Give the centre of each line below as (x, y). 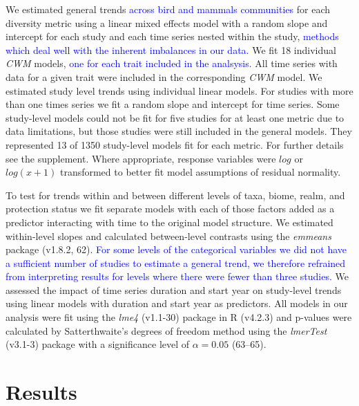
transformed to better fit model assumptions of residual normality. (200, 172)
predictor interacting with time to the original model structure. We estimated (169, 222)
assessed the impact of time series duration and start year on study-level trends (174, 289)
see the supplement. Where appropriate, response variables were (141, 158)
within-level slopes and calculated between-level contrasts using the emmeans (168, 236)
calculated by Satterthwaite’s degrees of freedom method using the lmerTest (166, 330)
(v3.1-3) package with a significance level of (98, 344)
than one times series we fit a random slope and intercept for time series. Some (173, 104)
